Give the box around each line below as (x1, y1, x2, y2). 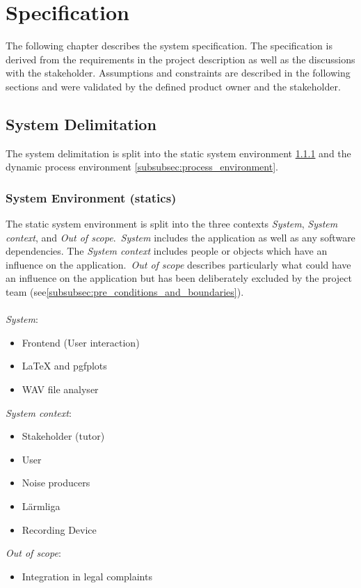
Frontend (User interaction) (22, 335, 140, 349)
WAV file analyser (22, 382, 99, 397)
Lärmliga (22, 499, 61, 514)
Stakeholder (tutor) (22, 429, 105, 443)
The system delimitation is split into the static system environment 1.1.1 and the (6, 145, 351, 160)
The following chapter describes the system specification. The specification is (6, 38, 332, 53)
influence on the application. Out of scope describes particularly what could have (6, 257, 351, 271)
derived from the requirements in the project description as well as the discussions (6, 51, 355, 66)
